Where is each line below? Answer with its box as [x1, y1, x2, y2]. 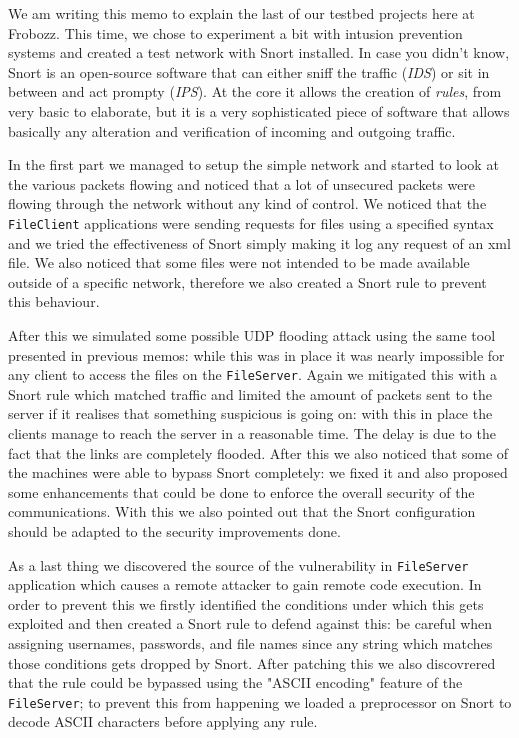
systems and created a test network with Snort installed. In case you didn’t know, [8, 42, 510, 63]
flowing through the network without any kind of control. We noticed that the [8, 193, 487, 214]
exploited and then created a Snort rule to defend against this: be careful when [8, 613, 493, 634]
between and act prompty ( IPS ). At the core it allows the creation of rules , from [8, 81, 502, 102]
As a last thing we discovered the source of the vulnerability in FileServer [8, 554, 469, 575]
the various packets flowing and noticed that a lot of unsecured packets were [8, 173, 476, 194]
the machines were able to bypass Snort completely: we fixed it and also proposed [8, 462, 508, 483]
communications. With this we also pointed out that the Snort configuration [8, 501, 476, 522]
